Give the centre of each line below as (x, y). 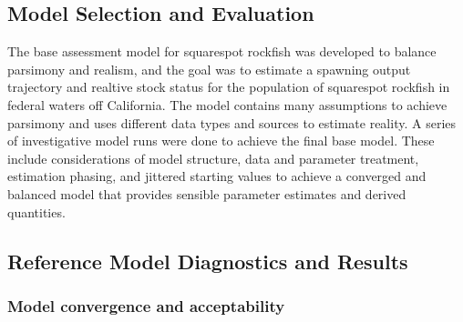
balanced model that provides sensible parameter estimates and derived (207, 193)
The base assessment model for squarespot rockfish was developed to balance (222, 51)
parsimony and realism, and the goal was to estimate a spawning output (209, 69)
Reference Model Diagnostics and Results (208, 261)
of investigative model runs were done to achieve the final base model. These (221, 141)
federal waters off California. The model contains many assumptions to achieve (227, 104)
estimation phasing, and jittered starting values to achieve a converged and (217, 176)
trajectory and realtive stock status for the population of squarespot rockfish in (229, 87)
